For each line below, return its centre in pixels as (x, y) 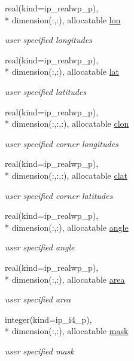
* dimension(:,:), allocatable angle (67, 227)
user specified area (38, 299)
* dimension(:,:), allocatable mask (67, 331)
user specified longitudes (48, 40)
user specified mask (39, 351)
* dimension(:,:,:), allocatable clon (67, 123)
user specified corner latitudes (59, 195)
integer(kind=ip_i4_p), (48, 319)
